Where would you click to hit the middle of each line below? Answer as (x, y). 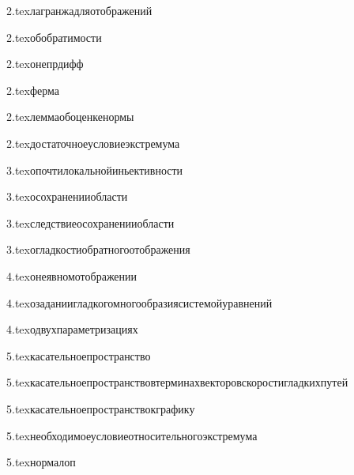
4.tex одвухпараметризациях (72, 329)
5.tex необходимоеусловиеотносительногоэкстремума (132, 435)
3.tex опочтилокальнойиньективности (95, 170)
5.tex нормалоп (41, 462)
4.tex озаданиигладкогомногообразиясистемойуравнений (139, 302)
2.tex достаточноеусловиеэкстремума (93, 143)
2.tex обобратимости (54, 37)
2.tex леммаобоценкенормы (70, 117)
